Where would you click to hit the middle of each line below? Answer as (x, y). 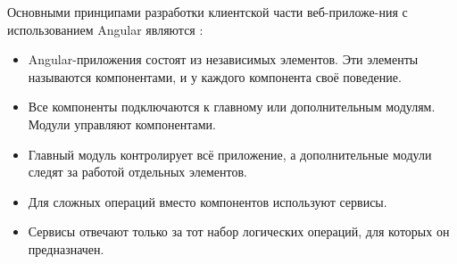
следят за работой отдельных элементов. (137, 172)
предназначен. (66, 248)
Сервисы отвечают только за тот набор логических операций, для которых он (239, 231)
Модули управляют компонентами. (122, 124)
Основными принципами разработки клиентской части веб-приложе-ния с (208, 12)
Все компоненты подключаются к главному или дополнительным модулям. (232, 107)
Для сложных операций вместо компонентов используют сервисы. (208, 201)
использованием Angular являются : (105, 29)
